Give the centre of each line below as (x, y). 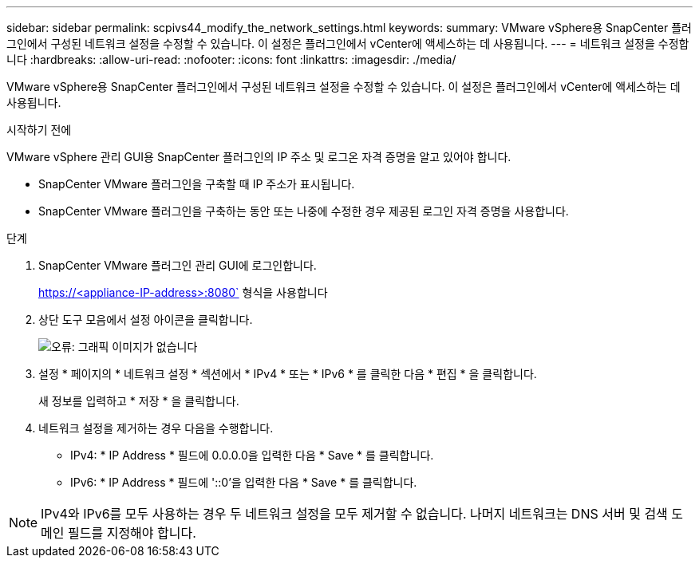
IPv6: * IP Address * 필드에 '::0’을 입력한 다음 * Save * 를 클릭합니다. (244, 482)
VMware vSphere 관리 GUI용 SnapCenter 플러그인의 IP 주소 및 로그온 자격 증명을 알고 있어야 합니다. (259, 157)
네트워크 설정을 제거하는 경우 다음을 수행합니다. (156, 428)
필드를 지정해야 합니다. (132, 533)
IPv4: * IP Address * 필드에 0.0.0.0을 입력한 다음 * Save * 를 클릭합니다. (252, 455)
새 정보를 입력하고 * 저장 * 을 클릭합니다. (139, 401)
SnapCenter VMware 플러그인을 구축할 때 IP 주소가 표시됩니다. (197, 184)
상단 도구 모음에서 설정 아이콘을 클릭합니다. (146, 319)
